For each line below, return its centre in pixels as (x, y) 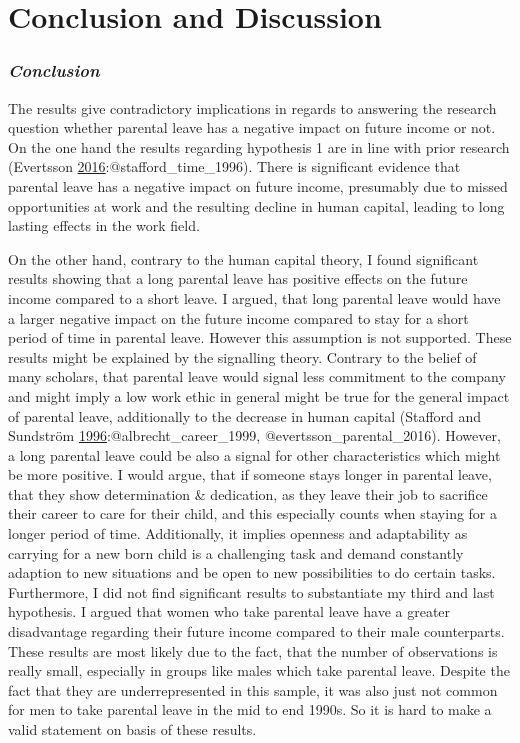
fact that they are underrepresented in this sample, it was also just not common (253, 689)
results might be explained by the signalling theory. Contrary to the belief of (242, 356)
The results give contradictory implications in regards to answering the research (252, 107)
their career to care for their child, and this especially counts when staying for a (253, 513)
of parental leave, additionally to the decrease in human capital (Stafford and (245, 415)
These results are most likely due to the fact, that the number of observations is (253, 650)
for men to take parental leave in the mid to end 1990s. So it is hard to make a (250, 709)
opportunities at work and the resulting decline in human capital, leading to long (256, 205)
